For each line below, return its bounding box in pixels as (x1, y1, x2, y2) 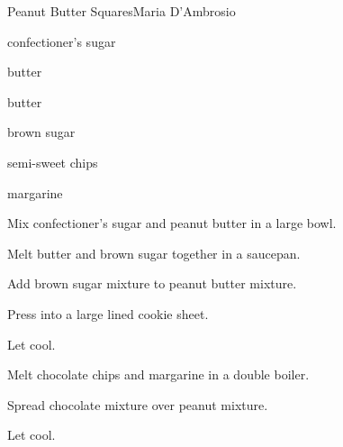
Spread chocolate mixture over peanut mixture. (7, 395, 268, 414)
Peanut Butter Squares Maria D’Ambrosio (7, 2, 236, 20)
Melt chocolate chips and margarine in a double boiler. (7, 365, 310, 384)
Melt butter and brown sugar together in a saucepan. (7, 243, 301, 262)
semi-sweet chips (7, 152, 98, 171)
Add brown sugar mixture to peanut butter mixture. (7, 274, 297, 293)
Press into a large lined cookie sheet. (7, 304, 209, 323)
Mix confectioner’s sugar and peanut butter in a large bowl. (7, 214, 337, 233)
